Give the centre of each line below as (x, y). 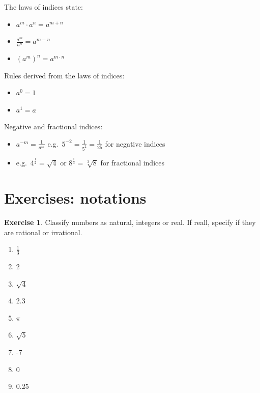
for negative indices (135, 143)
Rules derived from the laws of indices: (64, 75)
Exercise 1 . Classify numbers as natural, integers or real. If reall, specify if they (130, 222)
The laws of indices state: (44, 7)
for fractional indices (132, 163)
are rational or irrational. (43, 232)
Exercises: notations (75, 198)
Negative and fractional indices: (53, 127)
